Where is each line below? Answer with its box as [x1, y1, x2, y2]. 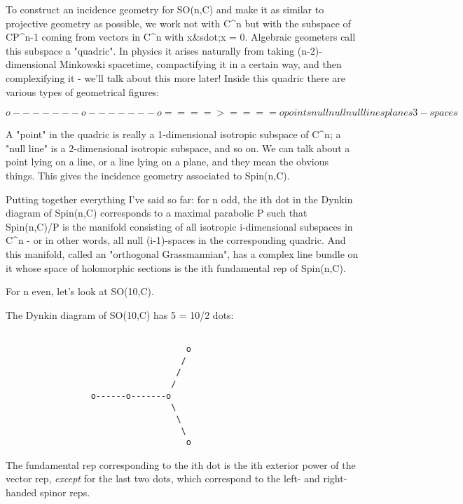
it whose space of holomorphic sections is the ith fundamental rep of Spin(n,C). [6, 260, 346, 275]
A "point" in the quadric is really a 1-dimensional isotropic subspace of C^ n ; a [6, 127, 341, 142]
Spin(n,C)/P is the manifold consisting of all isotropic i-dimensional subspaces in [6, 219, 353, 233]
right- [323, 471, 347, 486]
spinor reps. [40, 485, 90, 500]
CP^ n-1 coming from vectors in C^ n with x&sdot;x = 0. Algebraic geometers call [6, 29, 356, 44]
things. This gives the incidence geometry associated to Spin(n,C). [6, 168, 290, 182]
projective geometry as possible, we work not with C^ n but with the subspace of [6, 15, 351, 30]
